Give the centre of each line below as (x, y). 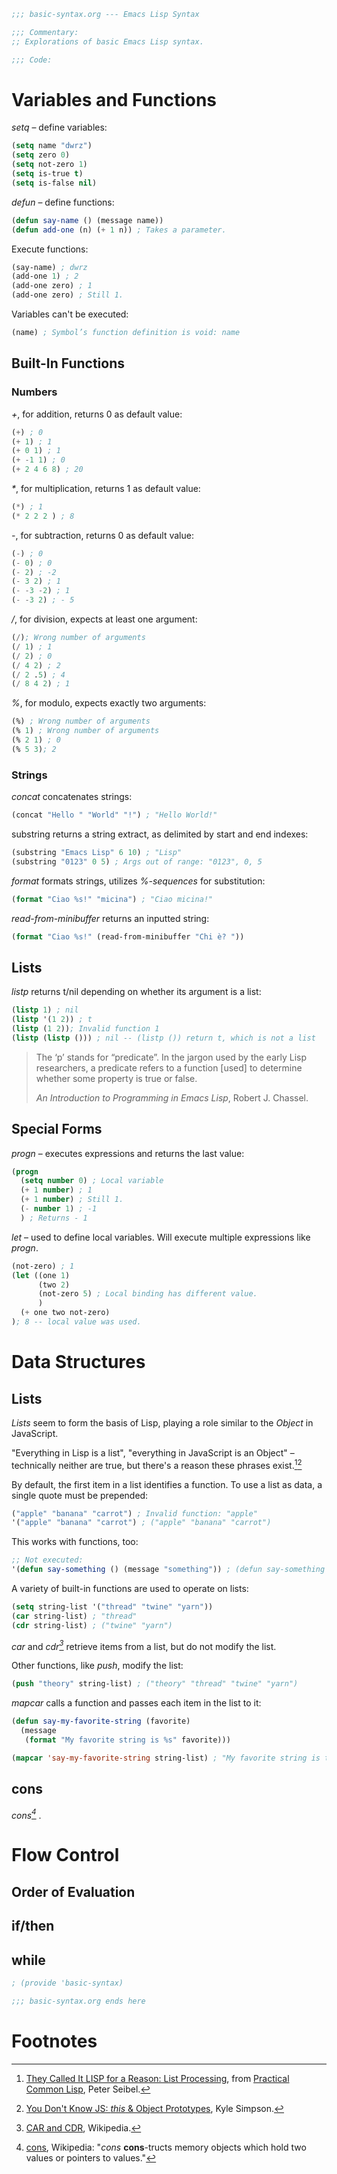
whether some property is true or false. (116, 1078)
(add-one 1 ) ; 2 (45, 276)
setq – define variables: (59, 127)
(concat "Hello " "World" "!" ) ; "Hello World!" (114, 815)
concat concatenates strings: (72, 797)
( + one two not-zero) (65, 1313)
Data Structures (78, 1362)
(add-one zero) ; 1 (52, 286)
